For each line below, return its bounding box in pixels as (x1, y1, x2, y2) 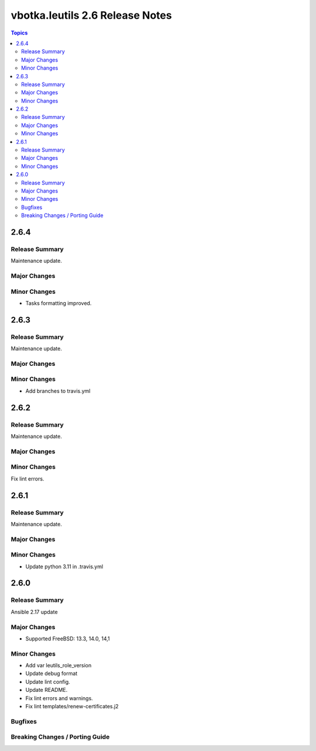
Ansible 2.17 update (11, 608, 58, 615)
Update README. (25, 687, 68, 694)
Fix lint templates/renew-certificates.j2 (25, 702, 119, 709)
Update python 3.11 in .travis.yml (25, 563, 104, 570)
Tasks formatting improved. (25, 300, 92, 307)
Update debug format (25, 670, 78, 677)
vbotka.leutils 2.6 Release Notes (11, 9, 172, 22)
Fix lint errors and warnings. (25, 694, 93, 702)
